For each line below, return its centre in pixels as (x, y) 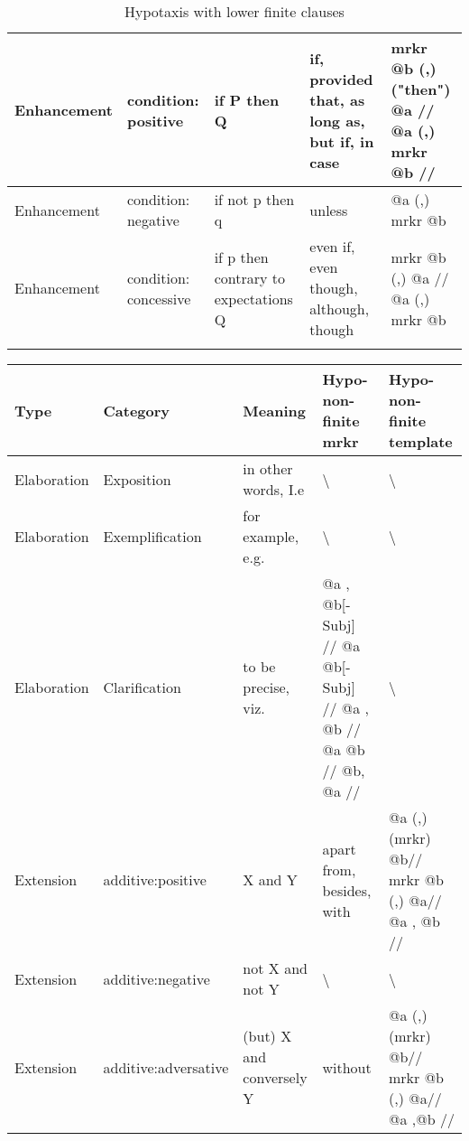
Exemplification (152, 536)
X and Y (270, 879)
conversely (275, 1077)
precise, (267, 687)
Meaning (274, 410)
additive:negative (156, 978)
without (347, 1067)
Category (137, 410)
